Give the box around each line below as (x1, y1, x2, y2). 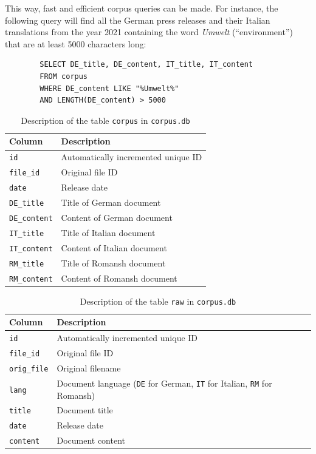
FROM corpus (39, 72, 88, 81)
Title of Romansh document (61, 256, 166, 269)
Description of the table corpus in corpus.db (21, 113, 190, 126)
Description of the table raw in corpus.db (80, 294, 236, 307)
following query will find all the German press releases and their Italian (5, 13, 270, 26)
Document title (57, 404, 113, 416)
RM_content (9, 274, 53, 283)
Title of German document (61, 196, 161, 208)
